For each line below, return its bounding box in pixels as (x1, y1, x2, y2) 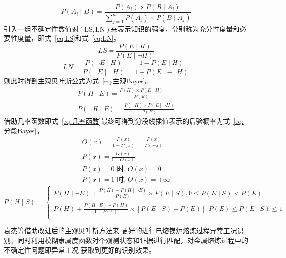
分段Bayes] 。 (4, 125, 44, 135)
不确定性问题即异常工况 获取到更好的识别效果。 (4, 244, 156, 255)
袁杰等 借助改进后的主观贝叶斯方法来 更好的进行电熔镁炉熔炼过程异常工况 (4, 226, 237, 236)
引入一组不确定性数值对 (4, 23, 79, 33)
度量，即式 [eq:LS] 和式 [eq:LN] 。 (17, 33, 121, 43)
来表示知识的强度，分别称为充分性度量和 (111, 23, 240, 33)
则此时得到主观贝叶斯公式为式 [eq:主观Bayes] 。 (4, 76, 152, 86)
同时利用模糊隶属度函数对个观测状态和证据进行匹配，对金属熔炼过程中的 (17, 235, 248, 245)
